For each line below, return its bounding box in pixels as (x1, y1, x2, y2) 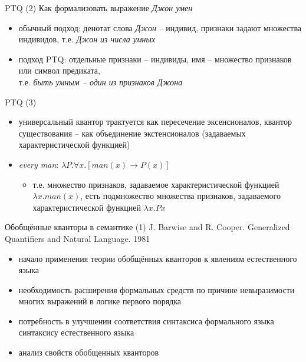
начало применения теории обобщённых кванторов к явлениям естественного (18, 252, 297, 264)
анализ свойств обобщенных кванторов (18, 346, 159, 358)
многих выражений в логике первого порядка (18, 295, 182, 307)
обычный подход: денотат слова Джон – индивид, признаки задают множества (18, 21, 302, 34)
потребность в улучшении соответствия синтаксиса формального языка (18, 314, 274, 327)
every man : (18, 158, 59, 170)
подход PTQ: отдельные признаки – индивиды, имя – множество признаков (18, 52, 292, 65)
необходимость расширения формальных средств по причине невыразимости (18, 283, 295, 295)
